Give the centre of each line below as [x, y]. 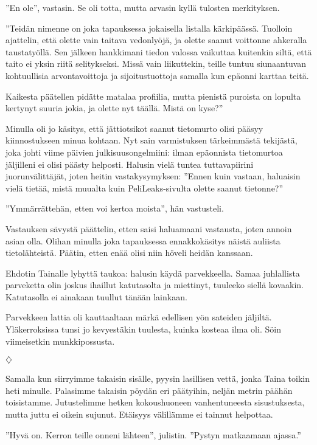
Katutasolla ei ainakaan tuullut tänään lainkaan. [96, 296]
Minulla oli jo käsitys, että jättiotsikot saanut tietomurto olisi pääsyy [134, 128]
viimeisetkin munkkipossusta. [60, 341]
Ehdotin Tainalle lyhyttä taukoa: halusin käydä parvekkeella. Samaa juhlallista [153, 273]
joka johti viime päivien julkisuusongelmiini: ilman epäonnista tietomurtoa [144, 152]
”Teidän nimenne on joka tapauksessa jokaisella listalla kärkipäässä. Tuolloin [149, 28]
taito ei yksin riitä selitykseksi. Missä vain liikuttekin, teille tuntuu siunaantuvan [156, 64]
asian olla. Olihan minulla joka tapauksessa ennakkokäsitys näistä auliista [143, 240]
